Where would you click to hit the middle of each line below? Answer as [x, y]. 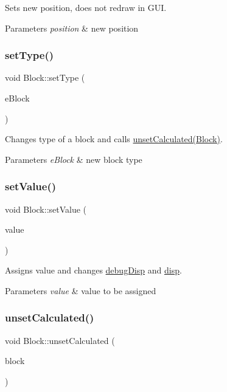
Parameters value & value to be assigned [81, 290]
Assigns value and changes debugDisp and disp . [93, 270]
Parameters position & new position [72, 28]
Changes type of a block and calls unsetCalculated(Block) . [114, 139]
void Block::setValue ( [46, 209]
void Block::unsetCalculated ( [60, 340]
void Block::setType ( [45, 77]
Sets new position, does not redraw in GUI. [86, 7]
